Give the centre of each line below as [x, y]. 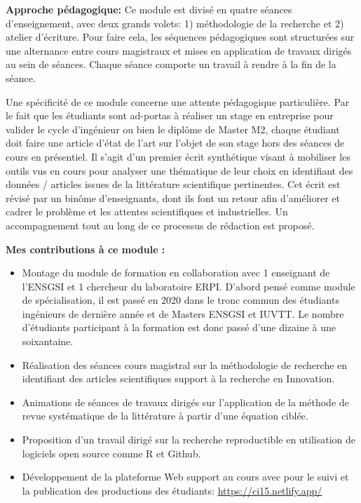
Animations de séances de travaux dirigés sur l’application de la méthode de [185, 402]
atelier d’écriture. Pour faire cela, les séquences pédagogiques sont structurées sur [180, 37]
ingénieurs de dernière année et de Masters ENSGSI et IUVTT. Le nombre [183, 313]
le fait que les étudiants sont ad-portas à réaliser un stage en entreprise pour [170, 115]
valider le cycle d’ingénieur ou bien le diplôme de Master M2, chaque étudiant [173, 129]
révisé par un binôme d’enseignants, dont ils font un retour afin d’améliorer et [173, 197]
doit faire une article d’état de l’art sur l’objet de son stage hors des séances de [175, 143]
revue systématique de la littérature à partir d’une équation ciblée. [165, 416]
